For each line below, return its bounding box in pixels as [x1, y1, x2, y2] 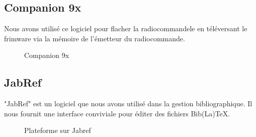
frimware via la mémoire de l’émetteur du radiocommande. [4, 33, 185, 43]
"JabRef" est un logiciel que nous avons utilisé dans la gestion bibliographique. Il [4, 98, 252, 109]
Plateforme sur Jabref [24, 125, 91, 135]
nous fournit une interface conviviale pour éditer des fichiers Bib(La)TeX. [4, 108, 230, 118]
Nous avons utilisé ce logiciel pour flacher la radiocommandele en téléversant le [4, 23, 247, 34]
